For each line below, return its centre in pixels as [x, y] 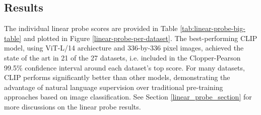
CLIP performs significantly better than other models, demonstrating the [117, 77]
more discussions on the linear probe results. [73, 106]
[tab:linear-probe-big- [213, 28]
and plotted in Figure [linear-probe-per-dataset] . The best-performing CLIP [140, 38]
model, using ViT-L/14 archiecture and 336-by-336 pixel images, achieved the [124, 48]
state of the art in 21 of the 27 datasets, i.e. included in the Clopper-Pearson [122, 57]
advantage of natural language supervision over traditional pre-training [114, 87]
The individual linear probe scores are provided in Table [91, 28]
